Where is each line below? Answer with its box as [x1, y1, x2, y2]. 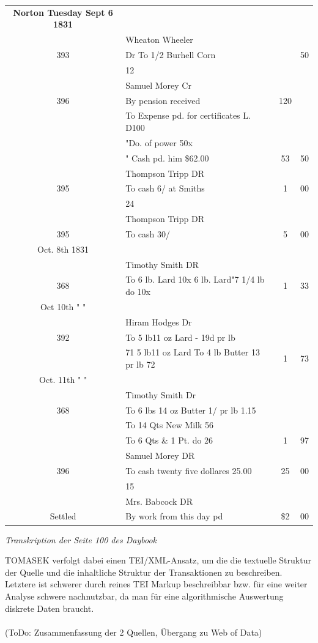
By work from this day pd [125, 510, 223, 522]
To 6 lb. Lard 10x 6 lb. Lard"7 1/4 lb [125, 273, 265, 286]
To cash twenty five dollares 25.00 [125, 464, 252, 477]
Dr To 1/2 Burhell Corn [125, 48, 216, 61]
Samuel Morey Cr [125, 78, 191, 91]
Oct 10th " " [40, 300, 86, 313]
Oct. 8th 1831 [37, 242, 89, 255]
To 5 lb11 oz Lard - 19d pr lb [125, 330, 235, 343]
